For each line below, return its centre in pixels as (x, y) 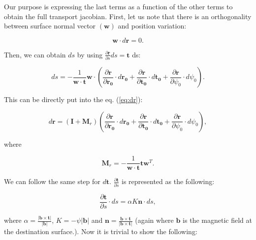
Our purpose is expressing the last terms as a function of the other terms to (118, 6)
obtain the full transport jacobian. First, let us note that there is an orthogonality (128, 16)
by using (90, 54)
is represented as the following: (168, 181)
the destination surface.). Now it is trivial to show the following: (101, 231)
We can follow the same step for (52, 181)
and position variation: (152, 26)
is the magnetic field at (217, 220)
